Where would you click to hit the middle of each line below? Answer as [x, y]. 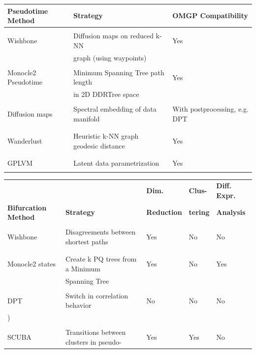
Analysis [231, 212]
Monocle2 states [32, 264]
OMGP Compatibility [210, 15]
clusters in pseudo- [93, 341]
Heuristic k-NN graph [106, 136]
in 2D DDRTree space [106, 94]
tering [199, 212]
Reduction [164, 212]
